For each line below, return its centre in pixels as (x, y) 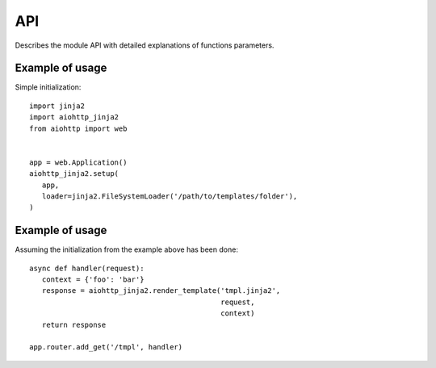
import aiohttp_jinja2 (74, 117)
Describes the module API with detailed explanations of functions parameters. (145, 45)
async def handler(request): (87, 268)
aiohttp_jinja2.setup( (74, 174)
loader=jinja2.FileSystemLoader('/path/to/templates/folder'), (170, 196)
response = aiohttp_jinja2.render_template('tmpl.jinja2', (161, 291)
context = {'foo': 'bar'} (93, 280)
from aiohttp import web (78, 128)
